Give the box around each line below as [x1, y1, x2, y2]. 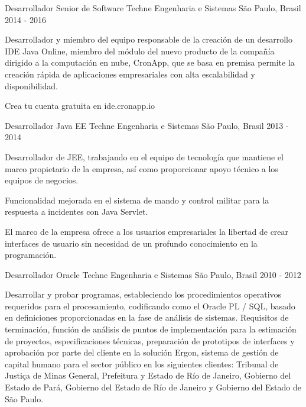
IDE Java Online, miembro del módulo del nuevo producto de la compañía [5, 44, 275, 57]
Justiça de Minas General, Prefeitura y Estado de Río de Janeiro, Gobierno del [5, 369, 291, 382]
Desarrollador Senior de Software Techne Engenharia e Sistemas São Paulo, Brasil [5, 2, 301, 14]
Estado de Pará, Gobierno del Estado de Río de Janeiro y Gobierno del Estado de [5, 381, 301, 393]
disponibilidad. [5, 79, 58, 92]
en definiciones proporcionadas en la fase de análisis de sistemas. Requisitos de [5, 311, 289, 324]
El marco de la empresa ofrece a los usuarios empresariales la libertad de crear [5, 225, 289, 237]
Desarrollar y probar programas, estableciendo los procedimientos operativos [5, 288, 282, 301]
